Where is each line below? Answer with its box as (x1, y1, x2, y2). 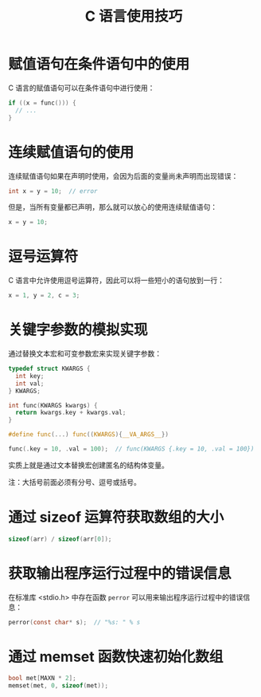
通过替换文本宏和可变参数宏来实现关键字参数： (8, 348, 162, 358)
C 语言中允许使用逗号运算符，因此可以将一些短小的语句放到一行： (8, 276, 225, 285)
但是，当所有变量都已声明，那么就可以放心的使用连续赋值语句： (8, 203, 217, 212)
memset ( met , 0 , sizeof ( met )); (8, 682, 109, 690)
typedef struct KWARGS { (8, 364, 91, 372)
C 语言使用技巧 (84, 7, 183, 26)
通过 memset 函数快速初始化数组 (8, 648, 224, 666)
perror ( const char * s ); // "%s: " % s (8, 618, 141, 626)
